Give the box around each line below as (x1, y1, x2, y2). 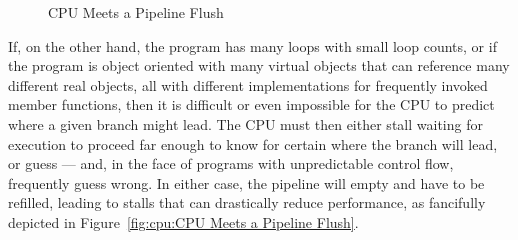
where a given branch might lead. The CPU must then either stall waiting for (8, 113, 483, 134)
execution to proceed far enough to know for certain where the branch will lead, (8, 133, 498, 154)
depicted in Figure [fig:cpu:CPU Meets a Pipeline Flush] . (8, 211, 359, 232)
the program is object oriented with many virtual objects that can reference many (8, 55, 510, 76)
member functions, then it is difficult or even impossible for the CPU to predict (8, 94, 495, 115)
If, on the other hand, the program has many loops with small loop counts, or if (8, 35, 497, 56)
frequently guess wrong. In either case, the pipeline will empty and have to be (8, 172, 485, 193)
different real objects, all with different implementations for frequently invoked (8, 74, 488, 95)
